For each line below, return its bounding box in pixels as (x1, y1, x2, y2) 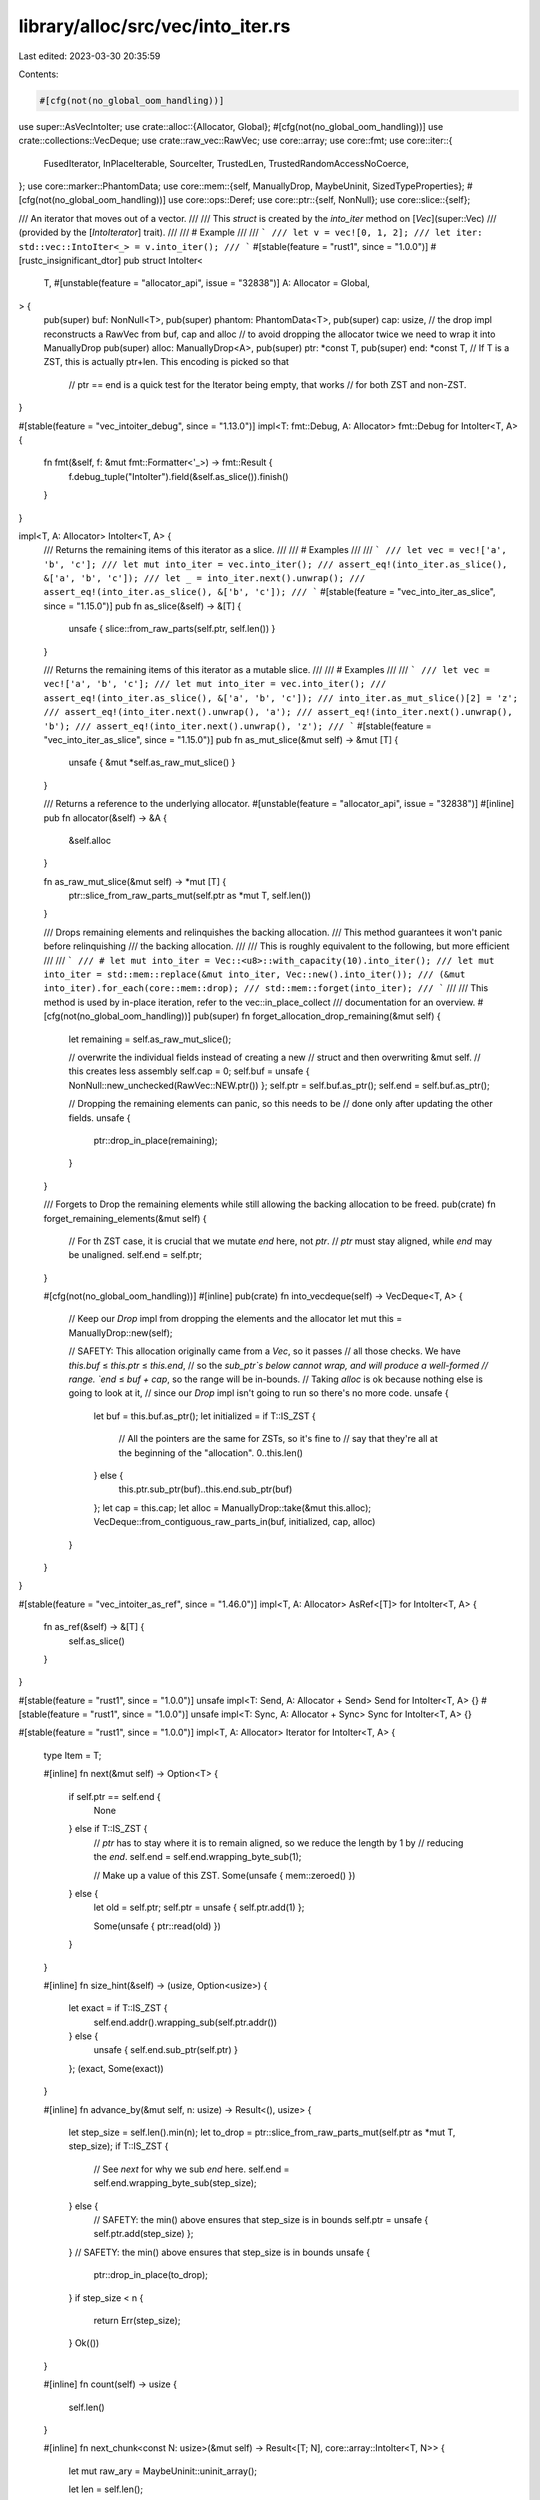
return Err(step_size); (93, 2314, 181, 2326)
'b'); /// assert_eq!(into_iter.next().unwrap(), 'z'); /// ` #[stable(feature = (43, 720, 432, 732)
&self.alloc (68, 834, 112, 846)
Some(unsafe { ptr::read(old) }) (93, 1920, 222, 1932)
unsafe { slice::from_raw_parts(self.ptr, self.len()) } (68, 623, 276, 635)
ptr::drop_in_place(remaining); (93, 1134, 219, 1146)
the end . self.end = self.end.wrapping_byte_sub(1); (93, 1851, 302, 1863)
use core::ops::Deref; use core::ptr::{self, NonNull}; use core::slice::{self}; (168, 194, 471, 206)
